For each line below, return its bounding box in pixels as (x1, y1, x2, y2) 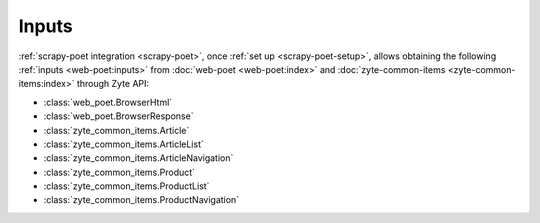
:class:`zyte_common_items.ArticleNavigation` (43, 152, 234, 164)
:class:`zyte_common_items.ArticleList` (43, 138, 204, 150)
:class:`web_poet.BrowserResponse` (43, 110, 194, 122)
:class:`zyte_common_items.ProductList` (43, 180, 210, 192)
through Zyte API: (76, 78, 150, 90)
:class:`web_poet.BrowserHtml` (43, 96, 173, 108)
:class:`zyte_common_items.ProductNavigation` (43, 194, 240, 206)
